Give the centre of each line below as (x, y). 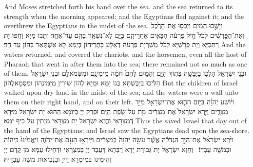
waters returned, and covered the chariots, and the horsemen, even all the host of (125, 54)
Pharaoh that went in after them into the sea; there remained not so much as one (126, 63)
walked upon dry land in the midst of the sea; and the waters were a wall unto (121, 92)
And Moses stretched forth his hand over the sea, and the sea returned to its (118, 6)
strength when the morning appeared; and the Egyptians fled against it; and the (124, 16)
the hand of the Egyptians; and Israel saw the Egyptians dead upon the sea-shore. (127, 130)
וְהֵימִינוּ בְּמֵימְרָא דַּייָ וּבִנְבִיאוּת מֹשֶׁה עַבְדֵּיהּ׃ (58, 159)
